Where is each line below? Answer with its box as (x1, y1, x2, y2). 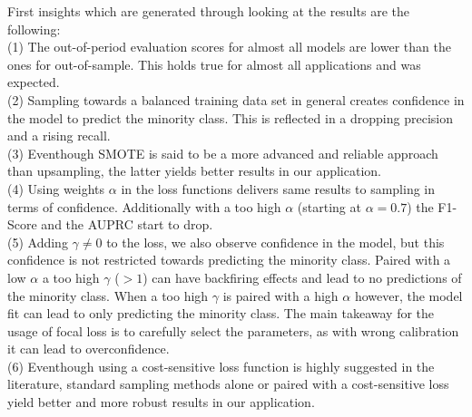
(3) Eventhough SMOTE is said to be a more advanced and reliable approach (7, 143, 438, 162)
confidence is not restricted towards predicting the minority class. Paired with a (7, 250, 451, 269)
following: (7, 19, 61, 38)
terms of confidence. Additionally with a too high (7, 197, 281, 216)
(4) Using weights (7, 179, 105, 198)
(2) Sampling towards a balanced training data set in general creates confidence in (7, 90, 465, 109)
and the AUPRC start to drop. (41, 215, 213, 234)
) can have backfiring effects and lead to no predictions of (143, 267, 462, 286)
